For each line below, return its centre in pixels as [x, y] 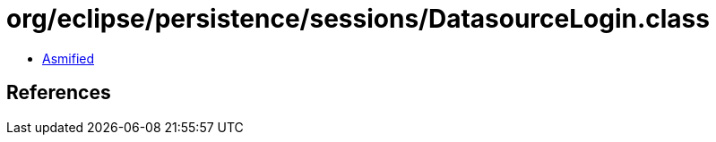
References [59, 93]
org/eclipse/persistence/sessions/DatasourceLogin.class [358, 19]
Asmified [69, 58]
